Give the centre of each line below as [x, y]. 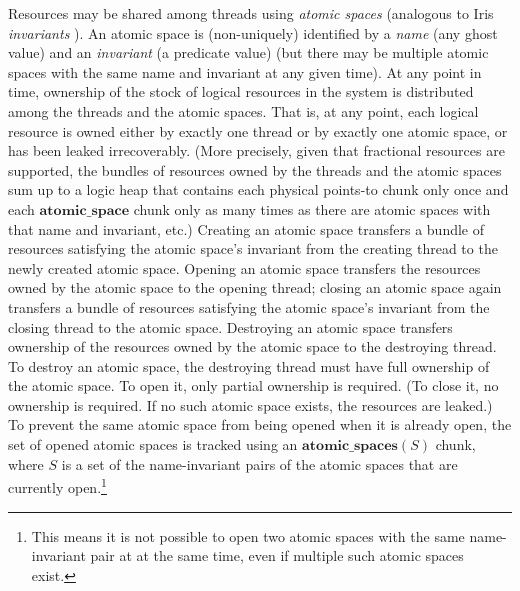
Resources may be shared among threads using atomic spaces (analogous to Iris [251, 13]
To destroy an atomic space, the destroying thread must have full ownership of [249, 365]
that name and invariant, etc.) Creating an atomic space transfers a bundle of [246, 228]
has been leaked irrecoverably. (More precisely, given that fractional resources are [256, 150]
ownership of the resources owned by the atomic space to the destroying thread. [252, 346]
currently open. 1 [57, 485]
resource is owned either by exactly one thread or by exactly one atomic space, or [258, 130]
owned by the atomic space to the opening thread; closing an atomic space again [255, 287]
